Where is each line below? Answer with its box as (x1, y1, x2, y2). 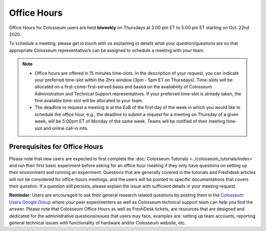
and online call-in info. (43, 125, 89, 131)
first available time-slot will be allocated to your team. (34, 98, 143, 103)
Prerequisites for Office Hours (9, 143, 103, 151)
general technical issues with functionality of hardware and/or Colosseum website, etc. (9, 220, 186, 226)
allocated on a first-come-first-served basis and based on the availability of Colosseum (34, 84, 212, 90)
